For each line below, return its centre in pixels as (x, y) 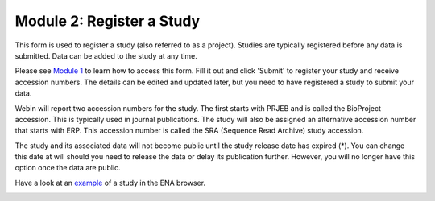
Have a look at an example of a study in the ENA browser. (110, 183)
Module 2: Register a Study (108, 21)
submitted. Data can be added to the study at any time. (106, 55)
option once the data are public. (68, 168)
